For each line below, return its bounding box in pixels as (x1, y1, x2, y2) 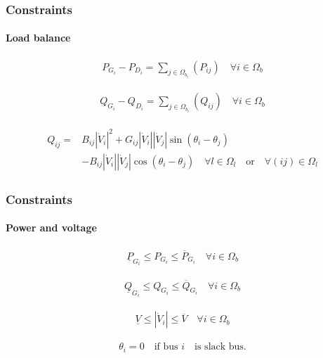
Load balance (6, 30, 71, 45)
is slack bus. (195, 342, 246, 352)
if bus (154, 342, 178, 352)
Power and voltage (6, 220, 97, 235)
